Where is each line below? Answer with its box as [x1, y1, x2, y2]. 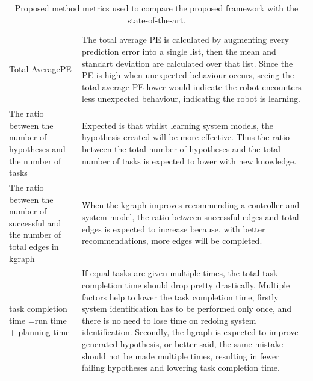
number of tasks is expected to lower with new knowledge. [82, 154, 297, 167]
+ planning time [9, 326, 70, 338]
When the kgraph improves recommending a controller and [82, 199, 300, 211]
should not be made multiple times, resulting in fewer [82, 349, 279, 362]
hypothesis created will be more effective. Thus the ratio [82, 131, 290, 143]
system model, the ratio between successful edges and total [82, 211, 299, 223]
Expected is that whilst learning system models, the [82, 119, 273, 131]
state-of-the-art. [127, 13, 186, 26]
